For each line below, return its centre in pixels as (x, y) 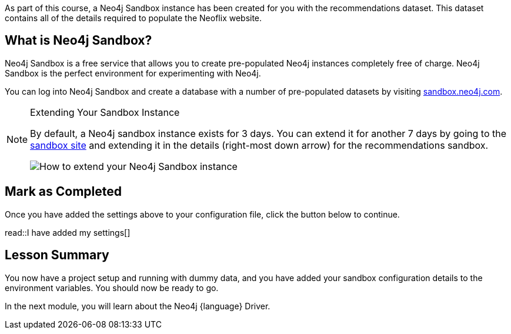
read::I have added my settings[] (68, 232)
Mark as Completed (63, 192)
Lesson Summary (57, 255)
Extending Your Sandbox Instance (105, 112)
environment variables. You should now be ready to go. (112, 288)
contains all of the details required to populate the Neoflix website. (133, 18)
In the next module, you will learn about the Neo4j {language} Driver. (138, 306)
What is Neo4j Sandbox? (79, 41)
